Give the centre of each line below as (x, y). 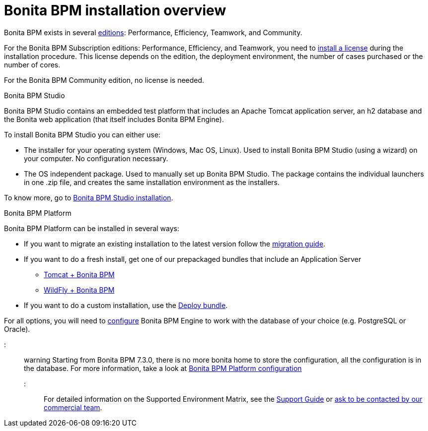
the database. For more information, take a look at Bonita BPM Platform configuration (163, 368)
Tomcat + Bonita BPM (79, 274)
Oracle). (17, 329)
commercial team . (73, 407)
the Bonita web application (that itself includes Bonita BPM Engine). (114, 119)
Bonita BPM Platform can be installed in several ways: (92, 228)
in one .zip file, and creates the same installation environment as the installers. (152, 182)
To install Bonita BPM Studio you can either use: (82, 134)
